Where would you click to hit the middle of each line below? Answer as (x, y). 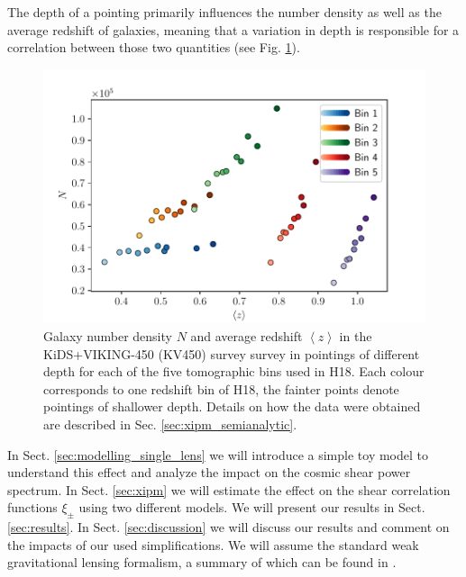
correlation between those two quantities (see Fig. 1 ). (154, 47)
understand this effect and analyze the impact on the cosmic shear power (209, 472)
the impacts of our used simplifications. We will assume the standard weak (213, 544)
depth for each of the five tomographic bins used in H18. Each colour (234, 371)
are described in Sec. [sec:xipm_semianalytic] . (170, 424)
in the (356, 336)
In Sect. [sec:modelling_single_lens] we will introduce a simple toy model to (218, 454)
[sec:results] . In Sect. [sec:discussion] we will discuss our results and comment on (228, 527)
